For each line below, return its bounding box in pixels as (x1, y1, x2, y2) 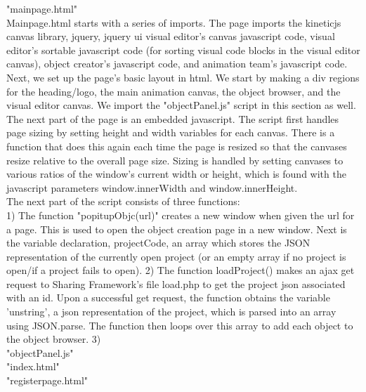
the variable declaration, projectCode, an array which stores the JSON (6, 235, 311, 250)
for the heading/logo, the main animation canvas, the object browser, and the (6, 84, 341, 98)
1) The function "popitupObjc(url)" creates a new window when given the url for (6, 207, 355, 222)
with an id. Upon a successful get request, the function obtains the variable (6, 290, 330, 305)
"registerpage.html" (6, 373, 89, 388)
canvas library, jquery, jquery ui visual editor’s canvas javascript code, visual (6, 29, 335, 44)
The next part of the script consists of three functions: (6, 194, 240, 209)
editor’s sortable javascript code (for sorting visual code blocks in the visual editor (6, 42, 360, 57)
